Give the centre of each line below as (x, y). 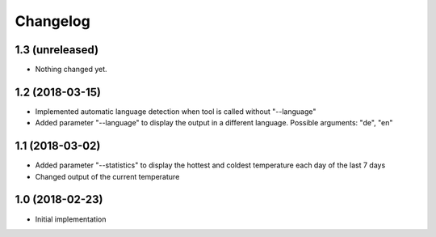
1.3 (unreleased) (57, 50)
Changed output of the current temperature (107, 176)
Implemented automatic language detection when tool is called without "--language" (176, 111)
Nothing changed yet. (71, 70)
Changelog (52, 21)
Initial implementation (71, 219)
